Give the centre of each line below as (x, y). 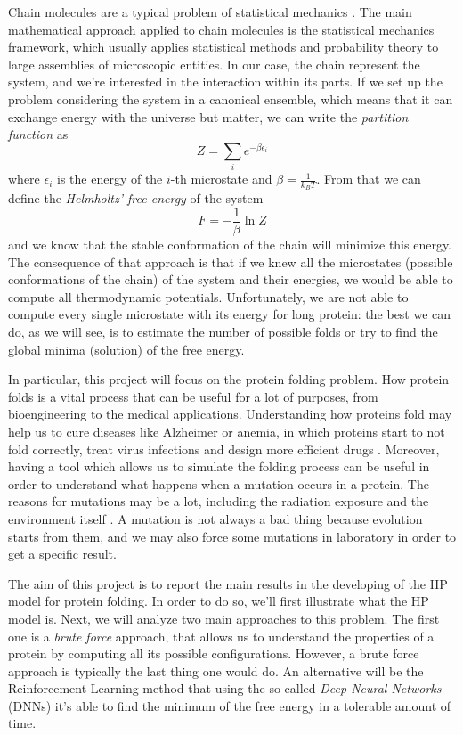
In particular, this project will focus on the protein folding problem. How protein (229, 379)
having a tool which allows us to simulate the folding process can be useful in (219, 466)
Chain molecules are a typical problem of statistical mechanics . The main (210, 12)
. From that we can (369, 179)
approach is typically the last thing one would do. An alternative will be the (216, 670)
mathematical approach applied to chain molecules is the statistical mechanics (221, 29)
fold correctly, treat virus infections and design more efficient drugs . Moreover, (224, 449)
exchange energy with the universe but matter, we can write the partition (208, 116)
